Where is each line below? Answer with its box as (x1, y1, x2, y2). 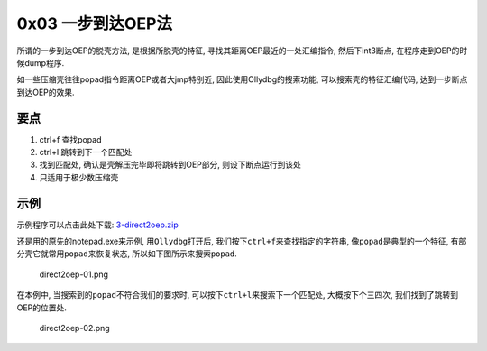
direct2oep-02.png (39, 323, 110, 334)
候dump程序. (16, 57, 65, 68)
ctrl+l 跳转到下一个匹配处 (39, 147, 133, 158)
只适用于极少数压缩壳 (39, 171, 119, 182)
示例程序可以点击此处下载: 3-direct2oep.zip (16, 219, 179, 230)
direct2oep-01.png (39, 269, 108, 280)
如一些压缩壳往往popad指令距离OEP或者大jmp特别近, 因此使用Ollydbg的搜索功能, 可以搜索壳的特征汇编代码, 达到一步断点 (16, 74, 468, 85)
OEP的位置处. (16, 302, 68, 313)
